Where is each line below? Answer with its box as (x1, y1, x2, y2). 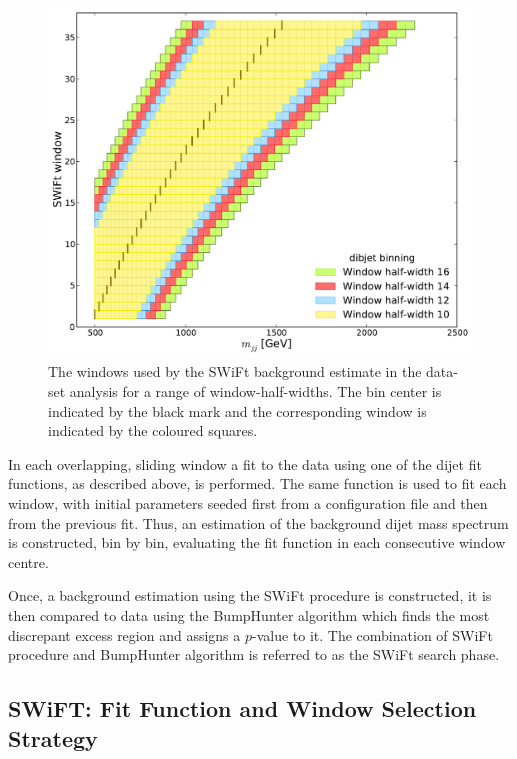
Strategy (8, 722, 98, 753)
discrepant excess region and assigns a (8, 624, 241, 645)
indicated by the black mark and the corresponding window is (48, 400, 427, 421)
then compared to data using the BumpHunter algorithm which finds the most (8, 605, 490, 625)
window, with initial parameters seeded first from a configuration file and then (8, 493, 488, 514)
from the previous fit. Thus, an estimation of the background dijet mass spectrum (8, 512, 509, 533)
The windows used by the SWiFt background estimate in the (48, 361, 422, 382)
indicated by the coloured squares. (48, 420, 258, 441)
